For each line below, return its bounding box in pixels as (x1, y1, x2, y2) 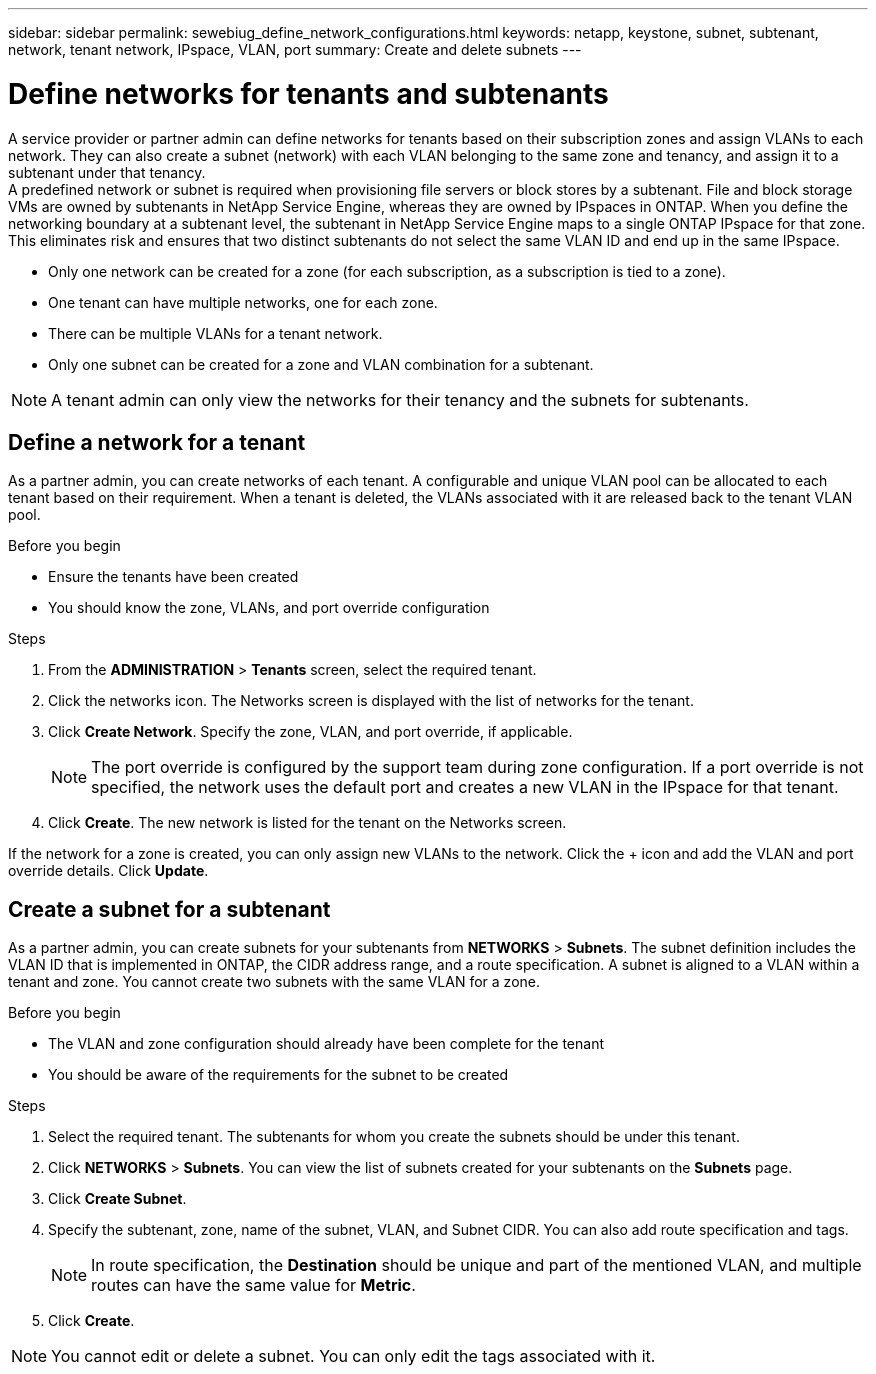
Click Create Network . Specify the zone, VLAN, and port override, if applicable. (48, 723, 573, 741)
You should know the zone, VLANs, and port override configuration (48, 599, 490, 617)
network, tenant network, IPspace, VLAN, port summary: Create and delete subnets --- (8, 41, 582, 58)
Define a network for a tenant (8, 429, 306, 455)
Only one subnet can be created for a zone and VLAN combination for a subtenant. (48, 355, 594, 373)
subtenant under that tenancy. (8, 163, 206, 181)
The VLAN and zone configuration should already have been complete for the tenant (48, 1035, 604, 1053)
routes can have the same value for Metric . (91, 1275, 416, 1296)
